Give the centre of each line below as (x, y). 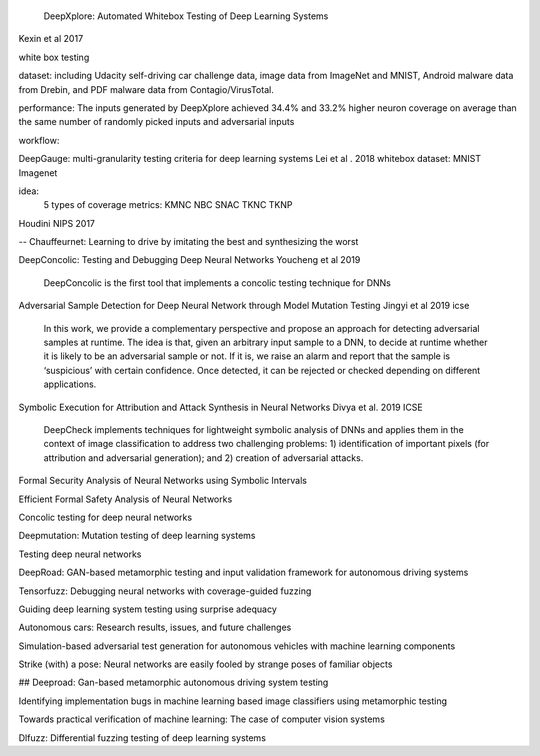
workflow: (39, 140)
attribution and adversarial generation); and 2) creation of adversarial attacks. (203, 457)
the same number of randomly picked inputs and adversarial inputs (156, 122)
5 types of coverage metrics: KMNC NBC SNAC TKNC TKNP (168, 205)
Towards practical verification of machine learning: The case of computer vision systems (201, 719)
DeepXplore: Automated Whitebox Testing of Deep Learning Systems (186, 16)
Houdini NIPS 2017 (56, 223)
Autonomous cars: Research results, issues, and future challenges (155, 627)
